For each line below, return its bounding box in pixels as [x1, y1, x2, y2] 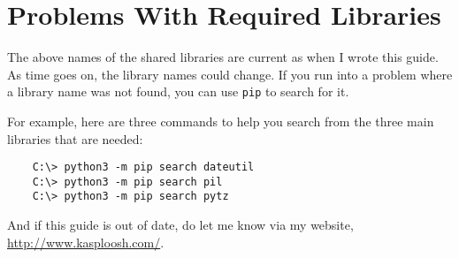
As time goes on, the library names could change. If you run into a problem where [7, 64, 453, 83]
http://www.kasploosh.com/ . [7, 232, 164, 251]
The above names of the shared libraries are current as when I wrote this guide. [7, 48, 439, 66]
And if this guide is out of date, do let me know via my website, [7, 216, 354, 234]
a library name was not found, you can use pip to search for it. [7, 82, 349, 101]
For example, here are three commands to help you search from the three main [7, 111, 434, 130]
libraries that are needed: [7, 129, 143, 148]
